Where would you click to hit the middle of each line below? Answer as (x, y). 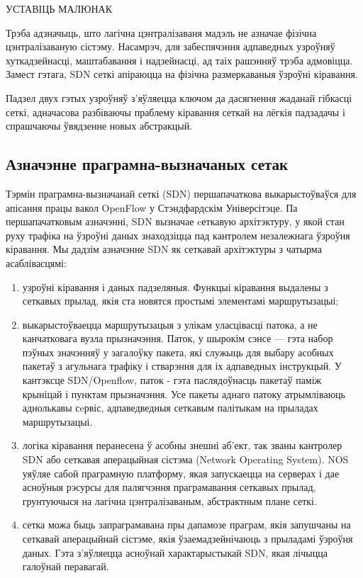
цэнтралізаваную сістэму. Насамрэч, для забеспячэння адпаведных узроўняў (171, 46)
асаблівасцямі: (36, 262)
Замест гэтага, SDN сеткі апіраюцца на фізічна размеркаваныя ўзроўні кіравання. (182, 74)
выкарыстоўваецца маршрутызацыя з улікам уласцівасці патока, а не (170, 324)
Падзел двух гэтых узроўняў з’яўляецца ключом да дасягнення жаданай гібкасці (179, 97)
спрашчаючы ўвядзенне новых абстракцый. (99, 126)
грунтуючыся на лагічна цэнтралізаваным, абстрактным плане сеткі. (169, 500)
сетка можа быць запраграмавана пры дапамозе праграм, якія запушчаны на (186, 525)
